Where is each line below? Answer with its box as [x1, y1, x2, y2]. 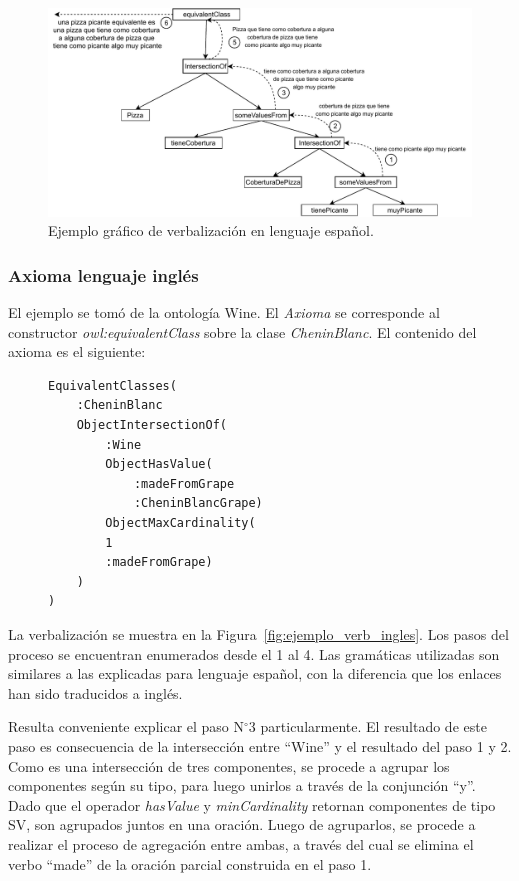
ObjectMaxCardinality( [105, 516, 256, 531]
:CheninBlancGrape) [133, 496, 263, 511]
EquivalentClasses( [48, 378, 177, 393]
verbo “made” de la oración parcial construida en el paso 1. [8, 853, 372, 874]
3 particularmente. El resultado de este [248, 716, 487, 737]
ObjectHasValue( [105, 457, 213, 472]
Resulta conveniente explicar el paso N [8, 716, 245, 737]
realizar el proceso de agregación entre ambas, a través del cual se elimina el [8, 833, 474, 854]
